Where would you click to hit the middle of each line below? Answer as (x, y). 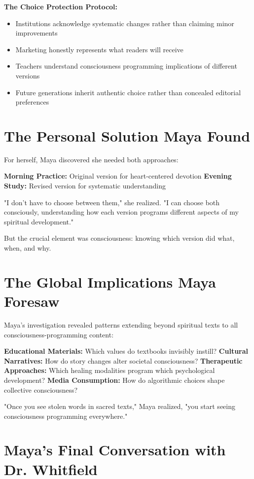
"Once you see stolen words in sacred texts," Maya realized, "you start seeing (120, 406)
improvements (36, 33)
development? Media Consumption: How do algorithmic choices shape (114, 380)
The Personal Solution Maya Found (127, 135)
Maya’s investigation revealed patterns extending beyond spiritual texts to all (121, 324)
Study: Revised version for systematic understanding (85, 186)
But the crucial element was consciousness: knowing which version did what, (119, 238)
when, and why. (28, 248)
